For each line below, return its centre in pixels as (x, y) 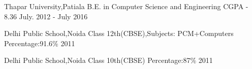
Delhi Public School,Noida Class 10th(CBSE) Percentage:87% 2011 (108, 60)
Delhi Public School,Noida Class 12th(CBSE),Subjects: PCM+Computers (119, 33)
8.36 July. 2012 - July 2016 (46, 16)
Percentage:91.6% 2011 (40, 43)
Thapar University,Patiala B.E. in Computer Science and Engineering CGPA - (126, 6)
